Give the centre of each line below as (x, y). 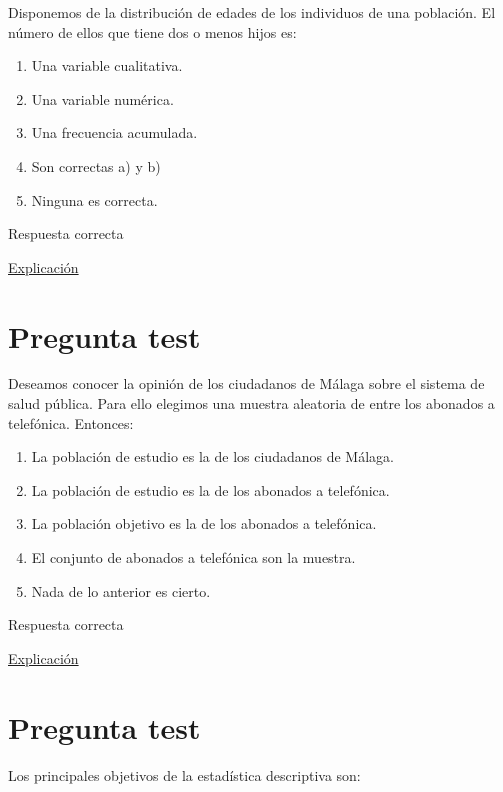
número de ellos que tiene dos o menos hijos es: (152, 31)
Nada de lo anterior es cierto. (121, 590)
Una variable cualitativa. (107, 65)
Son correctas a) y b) (96, 165)
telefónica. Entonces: (71, 422)
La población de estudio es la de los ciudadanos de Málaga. (212, 456)
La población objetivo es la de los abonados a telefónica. (204, 523)
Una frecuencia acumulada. (114, 132)
